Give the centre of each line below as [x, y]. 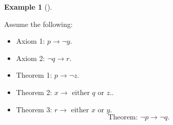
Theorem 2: [34, 92]
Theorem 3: [34, 109]
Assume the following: [39, 24]
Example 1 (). [28, 7]
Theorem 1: [34, 75]
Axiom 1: [30, 41]
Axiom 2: [30, 58]
